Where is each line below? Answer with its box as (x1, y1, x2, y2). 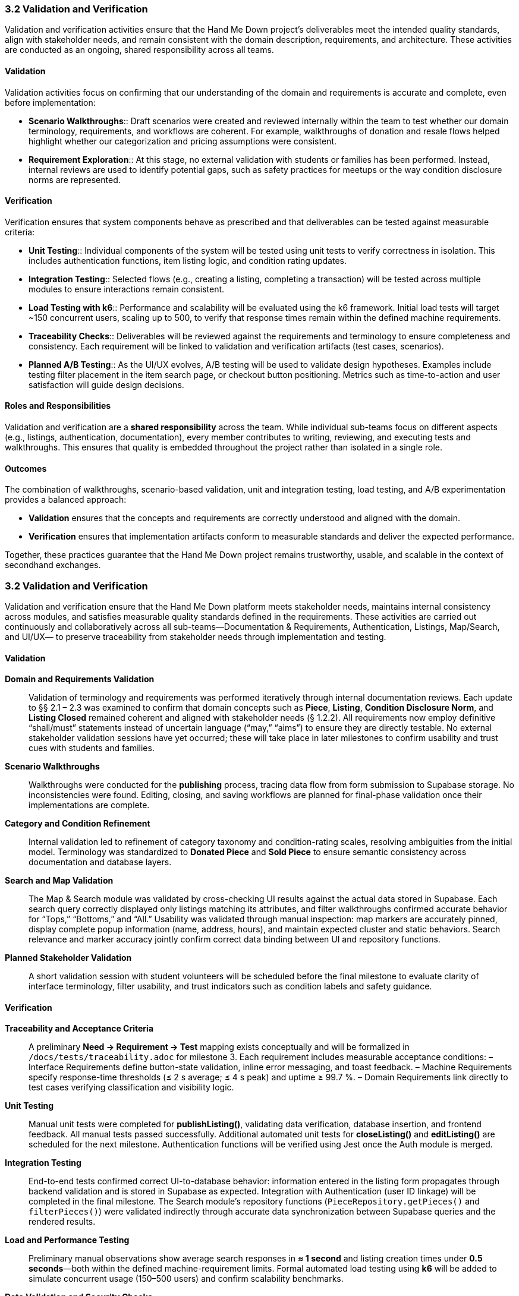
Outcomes (5, 463, 47, 474)
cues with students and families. (29, 743, 155, 753)
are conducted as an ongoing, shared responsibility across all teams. (5, 45, 274, 55)
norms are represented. (29, 174, 121, 185)
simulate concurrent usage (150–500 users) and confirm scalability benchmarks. (29, 1273, 344, 1284)
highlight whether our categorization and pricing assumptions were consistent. (29, 135, 336, 146)
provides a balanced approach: (5, 494, 127, 505)
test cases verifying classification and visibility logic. (29, 1082, 234, 1093)
